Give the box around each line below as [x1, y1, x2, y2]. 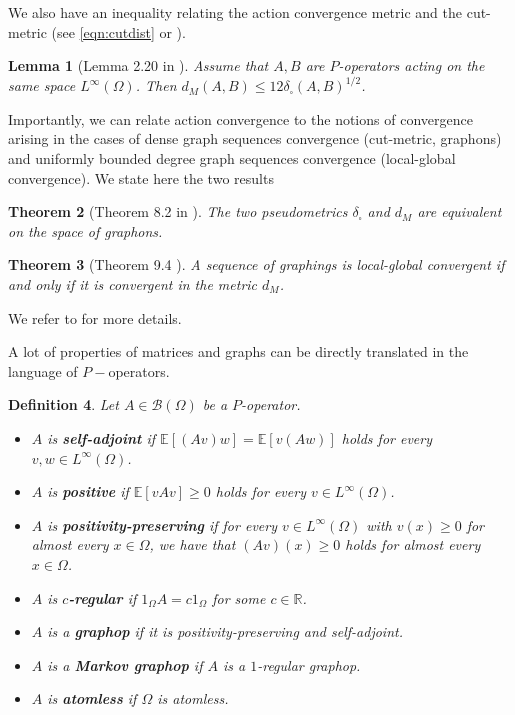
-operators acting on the [338, 55, 485, 76]
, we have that [149, 534, 236, 555]
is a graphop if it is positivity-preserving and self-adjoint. [47, 621, 403, 642]
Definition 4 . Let [8, 394, 119, 415]
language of [8, 360, 78, 381]
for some [212, 587, 266, 608]
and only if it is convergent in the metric [8, 274, 258, 295]
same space [8, 75, 76, 96]
